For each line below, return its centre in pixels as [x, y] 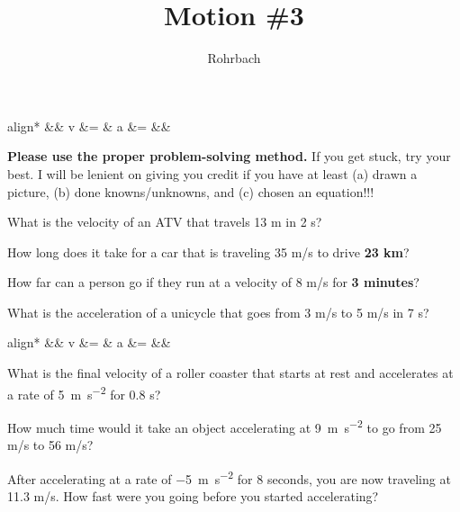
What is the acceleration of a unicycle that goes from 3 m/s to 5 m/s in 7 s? [218, 312]
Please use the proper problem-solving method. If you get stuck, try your [229, 156]
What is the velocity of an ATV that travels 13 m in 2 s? [165, 222]
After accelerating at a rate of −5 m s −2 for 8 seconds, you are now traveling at [229, 477]
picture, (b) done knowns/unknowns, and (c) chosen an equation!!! [191, 191]
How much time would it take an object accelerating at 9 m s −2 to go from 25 [225, 426]
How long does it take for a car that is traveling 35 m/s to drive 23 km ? [208, 252]
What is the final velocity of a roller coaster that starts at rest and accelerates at [230, 373]
